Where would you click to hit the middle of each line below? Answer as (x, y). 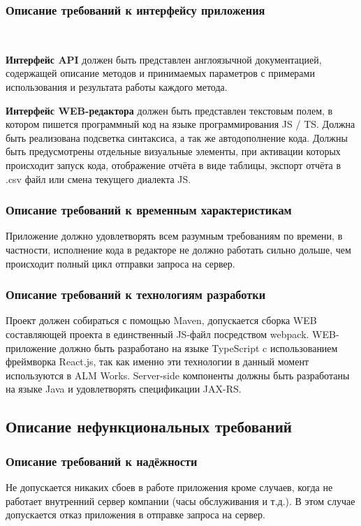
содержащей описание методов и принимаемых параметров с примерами (160, 73)
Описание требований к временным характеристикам (149, 210)
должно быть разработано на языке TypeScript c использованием (199, 348)
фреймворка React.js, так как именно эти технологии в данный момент (157, 361)
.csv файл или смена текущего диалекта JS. (98, 178)
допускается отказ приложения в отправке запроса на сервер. (135, 514)
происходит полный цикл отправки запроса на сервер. (120, 263)
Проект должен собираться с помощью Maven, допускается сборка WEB (161, 320)
